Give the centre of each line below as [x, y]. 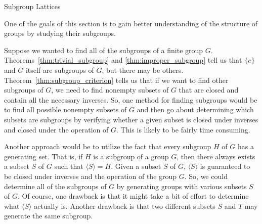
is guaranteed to [225, 166]
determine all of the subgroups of [55, 186]
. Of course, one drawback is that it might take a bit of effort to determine [133, 196]
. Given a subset [136, 166]
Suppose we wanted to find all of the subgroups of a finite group [104, 50]
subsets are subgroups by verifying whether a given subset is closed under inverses [131, 119]
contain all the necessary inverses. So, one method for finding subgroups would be [131, 99]
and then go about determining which [195, 109]
